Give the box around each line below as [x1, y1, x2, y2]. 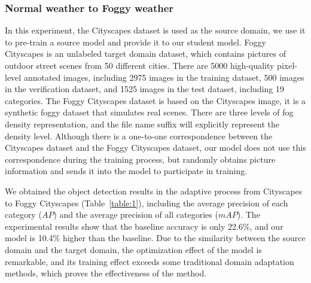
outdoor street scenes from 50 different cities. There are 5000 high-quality [5, 59, 275, 71]
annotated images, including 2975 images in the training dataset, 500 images [23, 71, 304, 83]
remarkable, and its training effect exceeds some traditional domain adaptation [5, 255, 294, 267]
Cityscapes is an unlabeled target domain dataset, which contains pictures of [5, 47, 286, 60]
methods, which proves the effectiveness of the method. [5, 267, 207, 279]
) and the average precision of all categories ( [53, 208, 218, 221]
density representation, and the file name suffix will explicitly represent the [5, 117, 279, 130]
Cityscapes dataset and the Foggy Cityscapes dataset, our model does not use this [5, 141, 306, 154]
